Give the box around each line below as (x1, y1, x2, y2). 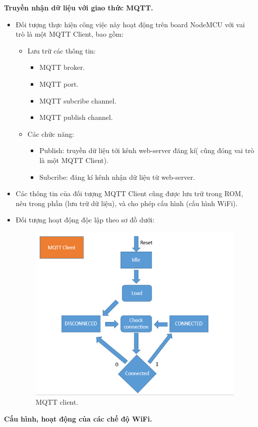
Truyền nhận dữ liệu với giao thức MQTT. (4, 2, 153, 12)
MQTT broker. (39, 62, 85, 72)
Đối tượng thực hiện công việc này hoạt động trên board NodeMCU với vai (15, 19, 245, 29)
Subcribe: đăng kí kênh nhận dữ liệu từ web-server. (39, 171, 195, 182)
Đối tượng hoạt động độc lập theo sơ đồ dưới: (15, 214, 155, 225)
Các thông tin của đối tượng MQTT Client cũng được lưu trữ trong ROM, (15, 188, 243, 199)
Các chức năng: (27, 128, 74, 139)
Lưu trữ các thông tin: (27, 45, 96, 55)
